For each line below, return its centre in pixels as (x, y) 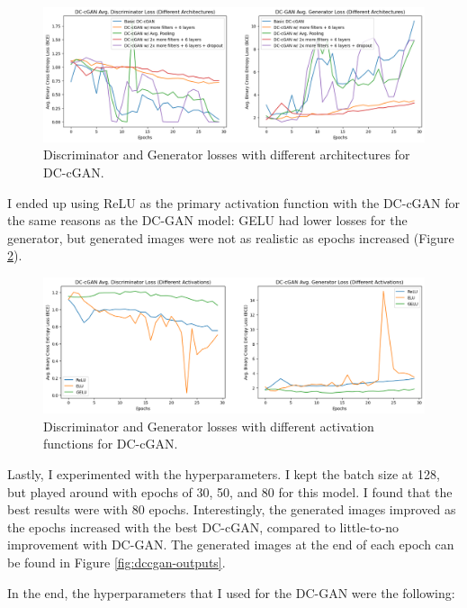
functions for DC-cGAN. (111, 444)
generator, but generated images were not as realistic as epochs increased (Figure (231, 237)
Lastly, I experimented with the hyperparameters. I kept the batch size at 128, (224, 473)
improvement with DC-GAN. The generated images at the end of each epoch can (231, 544)
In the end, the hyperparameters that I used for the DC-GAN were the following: (231, 592)
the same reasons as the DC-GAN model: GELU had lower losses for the (207, 220)
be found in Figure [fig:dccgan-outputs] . (117, 562)
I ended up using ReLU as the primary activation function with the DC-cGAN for (234, 202)
